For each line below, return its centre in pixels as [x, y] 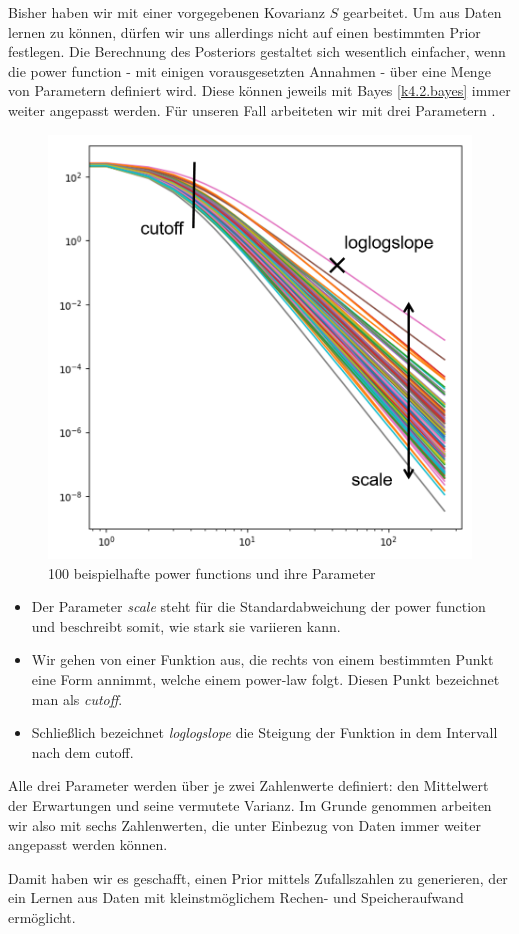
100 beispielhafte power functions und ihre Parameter [212, 572]
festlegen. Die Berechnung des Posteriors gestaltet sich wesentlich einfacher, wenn [257, 51]
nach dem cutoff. [82, 751]
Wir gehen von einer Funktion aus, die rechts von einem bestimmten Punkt [262, 659]
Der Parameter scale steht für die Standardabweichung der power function [258, 606]
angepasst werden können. [88, 844]
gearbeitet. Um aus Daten [422, 12]
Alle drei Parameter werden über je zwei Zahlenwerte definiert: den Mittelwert [248, 785]
